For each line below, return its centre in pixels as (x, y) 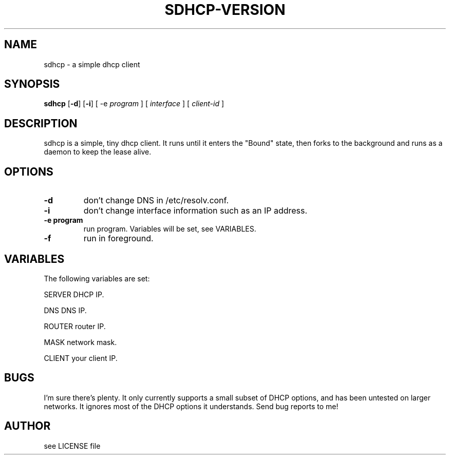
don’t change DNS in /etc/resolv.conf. (156, 200)
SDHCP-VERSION (225, 10)
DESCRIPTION (41, 123)
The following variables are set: (97, 278)
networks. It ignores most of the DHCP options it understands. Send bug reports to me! (191, 406)
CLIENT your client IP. (81, 358)
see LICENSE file (72, 446)
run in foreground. (118, 238)
